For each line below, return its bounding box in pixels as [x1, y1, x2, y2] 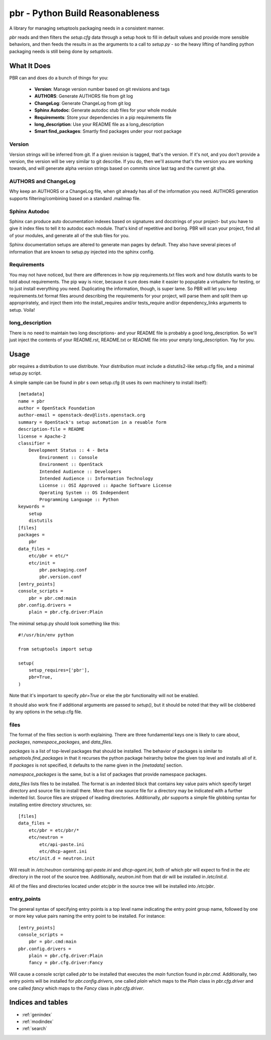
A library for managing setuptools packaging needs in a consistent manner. [9, 25, 165, 31]
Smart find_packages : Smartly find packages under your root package [34, 128, 182, 134]
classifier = [18, 440, 50, 446]
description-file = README [18, 426, 85, 432]
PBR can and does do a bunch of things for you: [9, 74, 109, 80]
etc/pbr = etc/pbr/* [28, 827, 79, 833]
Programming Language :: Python [39, 497, 119, 503]
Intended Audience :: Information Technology [39, 476, 153, 481]
